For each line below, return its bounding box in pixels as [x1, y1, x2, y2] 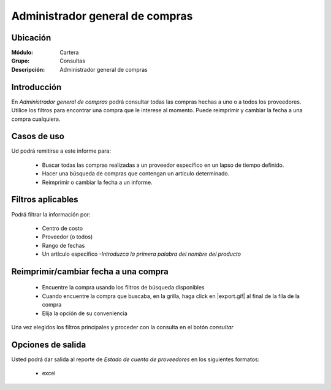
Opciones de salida [11, 339, 86, 350]
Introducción [11, 82, 62, 92]
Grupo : [11, 57, 30, 64]
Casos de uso [11, 131, 64, 142]
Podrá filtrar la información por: [11, 210, 91, 218]
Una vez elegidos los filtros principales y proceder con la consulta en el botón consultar [11, 324, 234, 331]
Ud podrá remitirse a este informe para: [11, 147, 112, 155]
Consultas [59, 57, 86, 64]
